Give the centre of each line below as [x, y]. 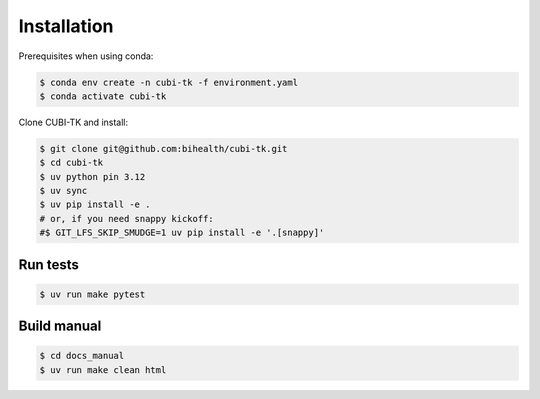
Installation [66, 26]
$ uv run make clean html [103, 369]
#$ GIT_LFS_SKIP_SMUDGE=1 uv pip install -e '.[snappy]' [182, 233]
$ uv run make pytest [92, 294]
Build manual [60, 326]
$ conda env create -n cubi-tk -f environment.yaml [169, 82]
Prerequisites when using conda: [86, 56]
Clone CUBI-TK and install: [73, 122]
